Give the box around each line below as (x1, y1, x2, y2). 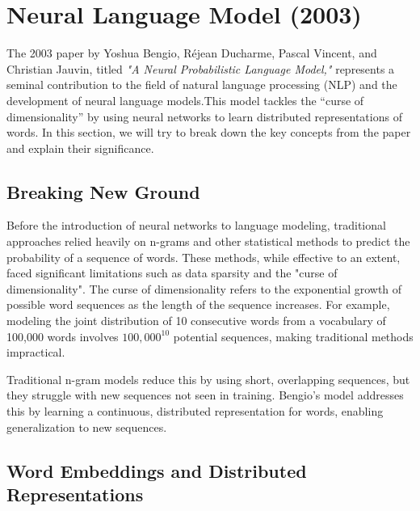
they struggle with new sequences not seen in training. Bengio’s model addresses (6, 386, 404, 403)
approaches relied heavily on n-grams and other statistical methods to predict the (6, 233, 410, 250)
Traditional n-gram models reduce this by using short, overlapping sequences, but (6, 370, 410, 387)
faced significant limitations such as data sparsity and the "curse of (6, 264, 338, 281)
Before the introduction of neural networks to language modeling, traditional (6, 217, 386, 234)
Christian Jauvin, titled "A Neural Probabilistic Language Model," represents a (6, 60, 395, 77)
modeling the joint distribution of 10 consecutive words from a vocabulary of (6, 312, 386, 329)
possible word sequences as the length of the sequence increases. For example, (6, 296, 390, 313)
